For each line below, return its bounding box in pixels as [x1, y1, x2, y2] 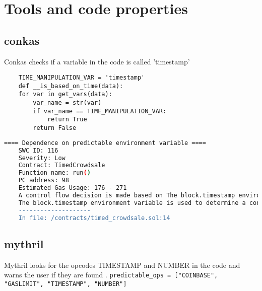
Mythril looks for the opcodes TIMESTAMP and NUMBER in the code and [4, 259, 240, 270]
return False [33, 124, 77, 132]
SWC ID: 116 [18, 147, 58, 154]
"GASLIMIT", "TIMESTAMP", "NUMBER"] [4, 280, 127, 287]
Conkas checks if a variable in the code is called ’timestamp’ [4, 56, 190, 66]
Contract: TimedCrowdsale [18, 162, 105, 169]
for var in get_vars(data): [18, 91, 112, 98]
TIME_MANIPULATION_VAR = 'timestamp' [18, 74, 145, 82]
